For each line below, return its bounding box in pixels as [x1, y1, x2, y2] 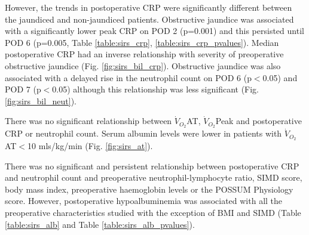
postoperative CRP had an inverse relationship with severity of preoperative [5, 48, 284, 60]
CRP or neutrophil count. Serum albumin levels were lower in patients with [5, 127, 282, 140]
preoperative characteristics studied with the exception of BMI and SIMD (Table [5, 206, 301, 219]
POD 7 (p [5, 83, 41, 95]
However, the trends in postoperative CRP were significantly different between [5, 1, 292, 13]
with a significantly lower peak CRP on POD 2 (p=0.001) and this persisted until [5, 24, 304, 37]
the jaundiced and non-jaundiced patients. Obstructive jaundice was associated [5, 13, 294, 25]
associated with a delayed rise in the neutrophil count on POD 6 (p [5, 71, 252, 84]
